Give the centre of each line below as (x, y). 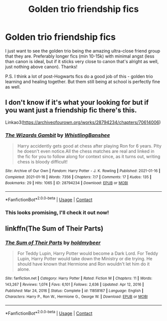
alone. (24, 269)
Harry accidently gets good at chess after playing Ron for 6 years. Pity (89, 146)
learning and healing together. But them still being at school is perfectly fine (83, 81)
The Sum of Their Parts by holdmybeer (53, 242)
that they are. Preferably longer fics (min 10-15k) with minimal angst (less (80, 56)
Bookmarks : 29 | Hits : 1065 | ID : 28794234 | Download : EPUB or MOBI (67, 183)
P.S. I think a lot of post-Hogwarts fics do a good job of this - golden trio (79, 76)
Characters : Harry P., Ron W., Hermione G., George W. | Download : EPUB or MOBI (77, 297)
